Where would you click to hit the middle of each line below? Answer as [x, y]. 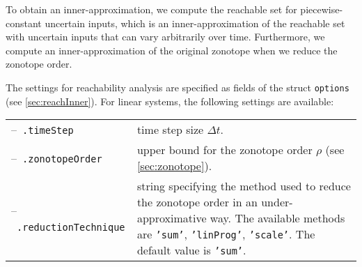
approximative [172, 218]
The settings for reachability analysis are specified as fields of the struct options [178, 87]
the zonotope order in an [197, 202]
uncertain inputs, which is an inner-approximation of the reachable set [195, 23]
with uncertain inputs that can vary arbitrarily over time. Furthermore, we [165, 37]
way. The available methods [277, 218]
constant [24, 23]
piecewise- [322, 9]
